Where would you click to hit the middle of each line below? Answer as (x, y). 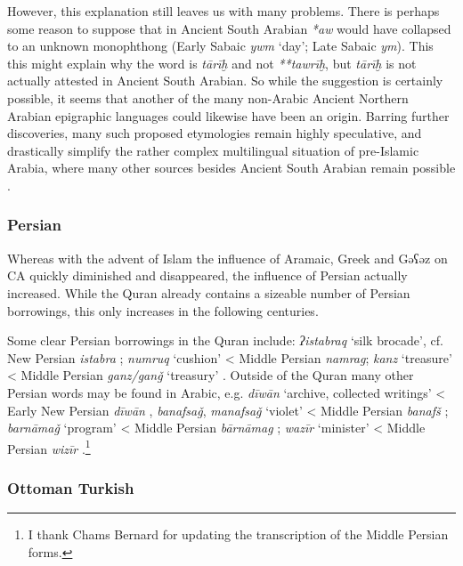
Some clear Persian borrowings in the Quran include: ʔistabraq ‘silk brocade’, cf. (225, 340)
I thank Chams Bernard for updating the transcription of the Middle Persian (238, 534)
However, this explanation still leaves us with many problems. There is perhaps (223, 11)
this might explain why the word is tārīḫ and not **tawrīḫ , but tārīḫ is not (212, 63)
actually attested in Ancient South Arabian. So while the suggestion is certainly (225, 81)
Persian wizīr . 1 (49, 447)
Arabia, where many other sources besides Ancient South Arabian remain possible (231, 168)
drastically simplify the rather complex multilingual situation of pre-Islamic (213, 150)
